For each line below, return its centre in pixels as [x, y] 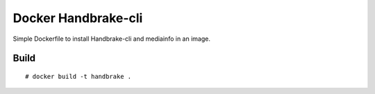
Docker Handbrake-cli [78, 18]
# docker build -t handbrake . [78, 76]
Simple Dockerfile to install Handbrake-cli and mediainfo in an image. [112, 39]
